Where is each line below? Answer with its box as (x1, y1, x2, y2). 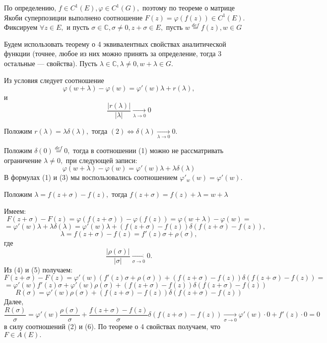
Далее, (4, 296, 24, 307)
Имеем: (4, 205, 26, 216)
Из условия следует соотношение (4, 75, 104, 85)
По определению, (4, 2, 57, 12)
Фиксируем (4, 22, 38, 32)
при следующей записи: (65, 155, 137, 165)
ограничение (4, 155, 42, 165)
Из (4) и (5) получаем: (4, 264, 73, 274)
